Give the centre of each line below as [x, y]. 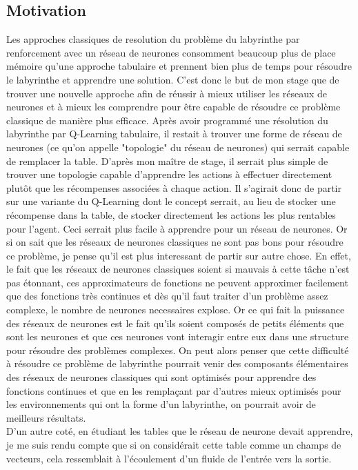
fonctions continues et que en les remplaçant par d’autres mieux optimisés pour [174, 390]
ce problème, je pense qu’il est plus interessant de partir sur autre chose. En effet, [179, 255]
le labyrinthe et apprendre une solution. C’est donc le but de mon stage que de [173, 79]
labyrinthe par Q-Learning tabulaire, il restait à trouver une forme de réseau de [174, 134]
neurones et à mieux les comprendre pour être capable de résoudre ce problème [173, 107]
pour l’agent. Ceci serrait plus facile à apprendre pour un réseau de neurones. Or [177, 228]
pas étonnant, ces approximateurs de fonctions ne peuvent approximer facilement [177, 282]
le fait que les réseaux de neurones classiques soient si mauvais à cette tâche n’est [178, 269]
